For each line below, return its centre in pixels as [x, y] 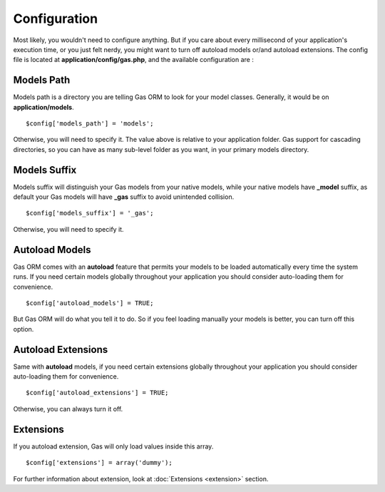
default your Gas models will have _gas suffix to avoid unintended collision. [124, 197]
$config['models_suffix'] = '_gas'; [90, 213]
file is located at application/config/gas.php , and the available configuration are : [134, 60]
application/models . [43, 107]
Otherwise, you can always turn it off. [68, 409]
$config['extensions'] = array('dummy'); [99, 463]
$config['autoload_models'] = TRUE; [90, 303]
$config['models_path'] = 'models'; [90, 124]
